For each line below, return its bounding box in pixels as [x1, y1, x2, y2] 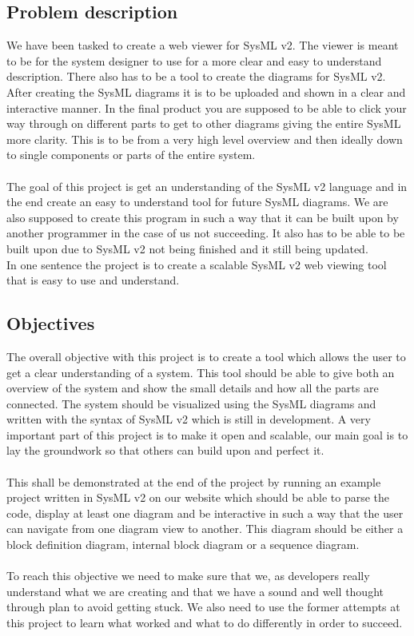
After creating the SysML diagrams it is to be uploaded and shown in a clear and [6, 83, 406, 100]
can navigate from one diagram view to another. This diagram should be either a [6, 520, 404, 537]
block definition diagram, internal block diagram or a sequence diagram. [6, 536, 360, 553]
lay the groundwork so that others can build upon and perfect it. [6, 442, 324, 459]
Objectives [6, 311, 95, 336]
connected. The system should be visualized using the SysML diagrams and [6, 395, 376, 411]
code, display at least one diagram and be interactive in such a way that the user [6, 504, 404, 521]
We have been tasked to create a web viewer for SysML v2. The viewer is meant [6, 37, 399, 54]
